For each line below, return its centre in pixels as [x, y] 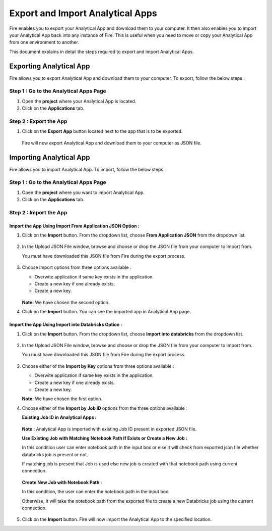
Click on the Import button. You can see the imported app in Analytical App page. [107, 312]
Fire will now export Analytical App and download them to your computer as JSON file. [112, 143]
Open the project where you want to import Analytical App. [83, 192]
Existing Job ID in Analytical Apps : [59, 417]
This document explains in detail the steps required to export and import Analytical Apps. [101, 52]
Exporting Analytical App [50, 66]
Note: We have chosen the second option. [66, 302]
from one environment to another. [44, 42]
